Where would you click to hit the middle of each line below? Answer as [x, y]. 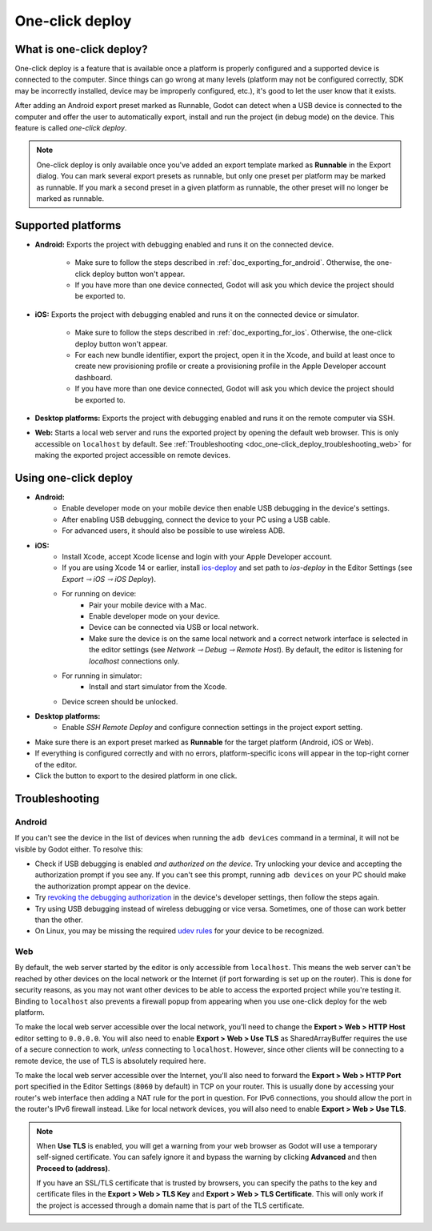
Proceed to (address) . [73, 1168]
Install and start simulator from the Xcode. [158, 687]
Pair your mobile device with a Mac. [148, 605]
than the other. [59, 920]
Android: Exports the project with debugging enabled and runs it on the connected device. [184, 244]
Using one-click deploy [74, 477]
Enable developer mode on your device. [154, 615]
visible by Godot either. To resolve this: [79, 849]
